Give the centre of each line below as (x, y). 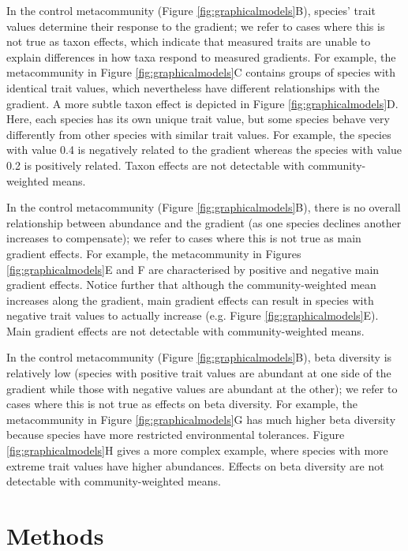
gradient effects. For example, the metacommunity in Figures (154, 253)
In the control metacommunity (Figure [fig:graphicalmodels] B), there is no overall (204, 207)
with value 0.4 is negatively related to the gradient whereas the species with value (204, 150)
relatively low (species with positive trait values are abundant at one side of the (199, 373)
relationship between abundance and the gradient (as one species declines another (204, 222)
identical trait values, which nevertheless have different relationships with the (193, 87)
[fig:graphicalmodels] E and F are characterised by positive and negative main (193, 269)
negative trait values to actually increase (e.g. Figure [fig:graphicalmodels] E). (193, 315)
